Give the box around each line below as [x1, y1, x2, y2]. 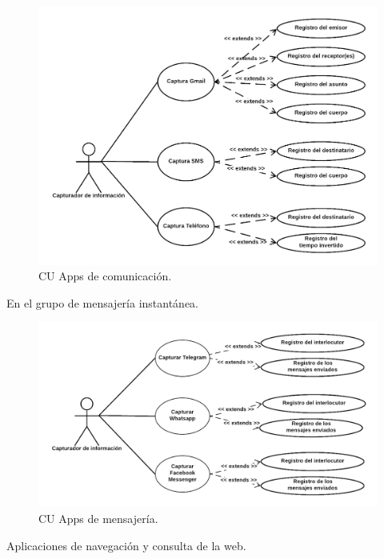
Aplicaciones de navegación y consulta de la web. [6, 537, 246, 553]
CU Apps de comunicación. [38, 267, 172, 284]
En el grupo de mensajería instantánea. [6, 294, 199, 311]
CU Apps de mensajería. [38, 509, 158, 526]
